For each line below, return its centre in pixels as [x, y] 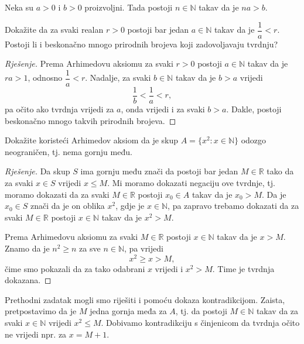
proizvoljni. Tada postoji [129, 7]
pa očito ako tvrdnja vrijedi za [59, 109]
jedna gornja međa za [128, 311]
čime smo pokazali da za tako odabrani [75, 268]
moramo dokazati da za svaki [57, 194]
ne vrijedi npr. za [36, 334]
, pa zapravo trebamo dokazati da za [233, 206]
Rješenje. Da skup [37, 171]
